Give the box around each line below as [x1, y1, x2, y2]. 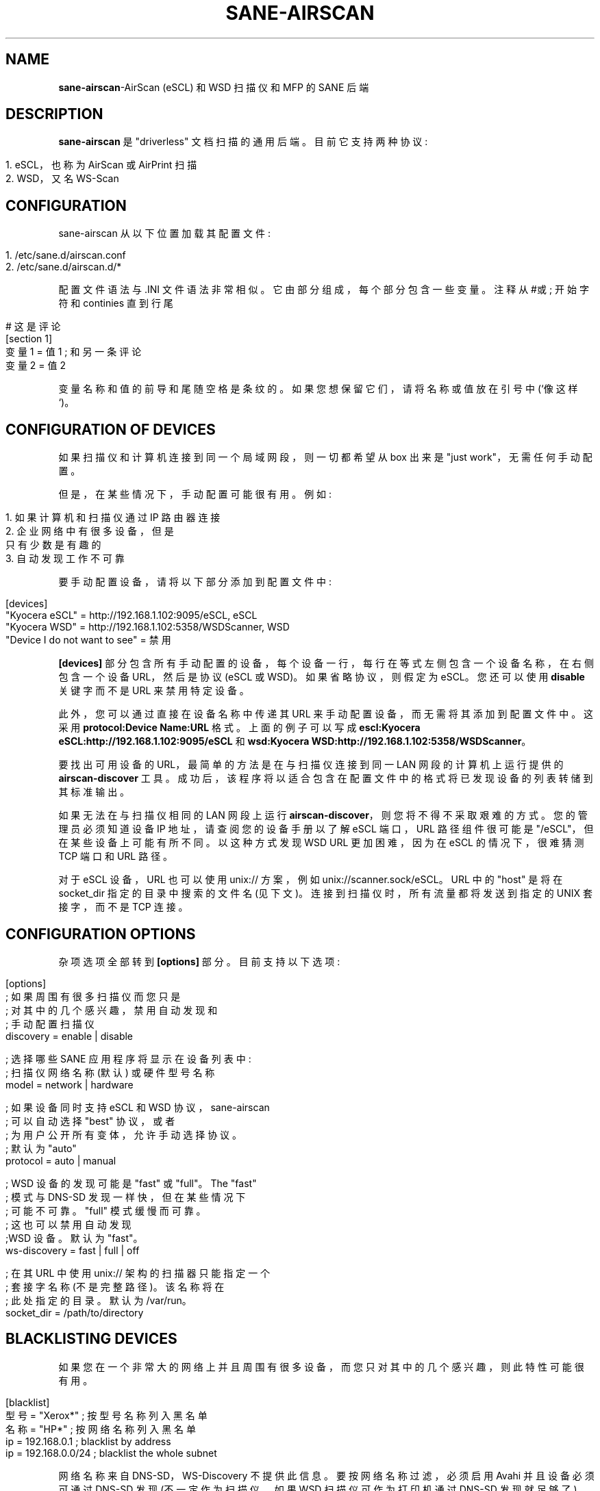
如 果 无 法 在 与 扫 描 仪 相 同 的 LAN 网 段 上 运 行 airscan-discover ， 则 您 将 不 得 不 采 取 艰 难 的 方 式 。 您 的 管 [58, 809, 588, 821]
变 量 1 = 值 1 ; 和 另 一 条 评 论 [5, 346, 142, 358]
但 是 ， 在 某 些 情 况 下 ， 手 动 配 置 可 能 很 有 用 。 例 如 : [58, 488, 332, 500]
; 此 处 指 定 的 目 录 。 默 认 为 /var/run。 [5, 1294, 192, 1306]
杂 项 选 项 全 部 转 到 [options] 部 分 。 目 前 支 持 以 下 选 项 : [58, 955, 340, 967]
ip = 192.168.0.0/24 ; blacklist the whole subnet [5, 1447, 217, 1459]
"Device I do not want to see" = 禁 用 [5, 634, 171, 646]
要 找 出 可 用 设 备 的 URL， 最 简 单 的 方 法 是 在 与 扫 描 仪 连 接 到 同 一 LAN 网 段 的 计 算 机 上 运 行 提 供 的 [58, 759, 564, 771]
